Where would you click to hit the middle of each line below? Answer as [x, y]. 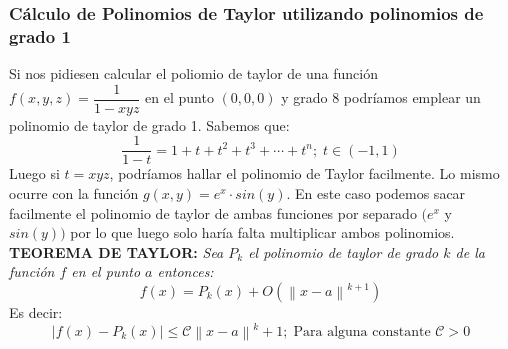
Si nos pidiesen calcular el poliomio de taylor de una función [193, 73]
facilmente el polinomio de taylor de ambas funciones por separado [213, 212]
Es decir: [36, 312]
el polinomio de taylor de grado [343, 251]
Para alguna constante [362, 331]
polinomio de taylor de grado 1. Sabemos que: [149, 124]
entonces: [185, 271]
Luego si [34, 173]
